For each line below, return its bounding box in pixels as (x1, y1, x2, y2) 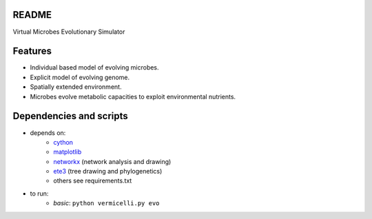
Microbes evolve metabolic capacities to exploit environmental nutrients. (30, 92, 236, 101)
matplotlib (53, 148, 82, 156)
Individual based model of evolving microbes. (30, 63, 159, 72)
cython (53, 138, 74, 146)
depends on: (30, 128, 66, 137)
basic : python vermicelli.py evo (53, 199, 160, 207)
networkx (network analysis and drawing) (53, 157, 172, 165)
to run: (30, 189, 49, 198)
